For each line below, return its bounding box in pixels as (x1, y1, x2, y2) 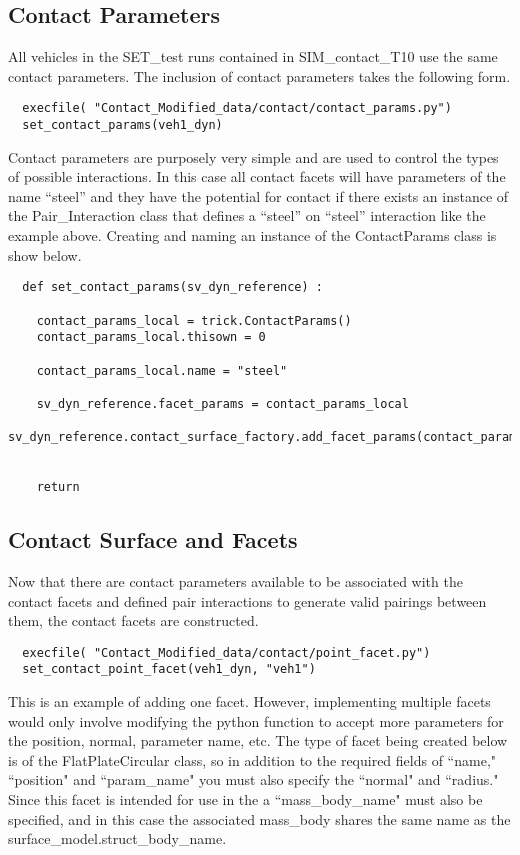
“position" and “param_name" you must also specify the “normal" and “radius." (8, 769, 499, 790)
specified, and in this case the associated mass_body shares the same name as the (8, 808, 511, 829)
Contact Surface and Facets (8, 524, 298, 555)
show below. (8, 244, 82, 265)
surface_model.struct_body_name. (8, 828, 227, 849)
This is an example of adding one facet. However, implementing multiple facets (8, 691, 491, 712)
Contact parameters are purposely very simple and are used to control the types (8, 146, 499, 167)
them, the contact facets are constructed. (8, 610, 259, 631)
